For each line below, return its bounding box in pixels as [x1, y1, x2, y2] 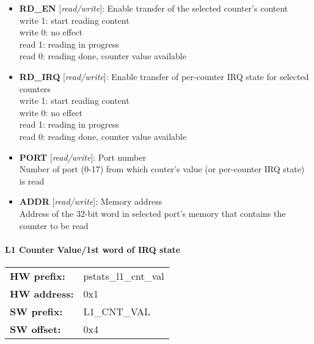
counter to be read [19, 219, 89, 232]
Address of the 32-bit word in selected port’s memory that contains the [19, 207, 286, 219]
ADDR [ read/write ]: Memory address [19, 195, 162, 208]
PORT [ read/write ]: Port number [19, 150, 146, 163]
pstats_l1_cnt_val [83, 268, 164, 283]
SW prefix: [10, 304, 63, 318]
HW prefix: [10, 268, 65, 283]
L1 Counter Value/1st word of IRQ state [5, 243, 181, 255]
